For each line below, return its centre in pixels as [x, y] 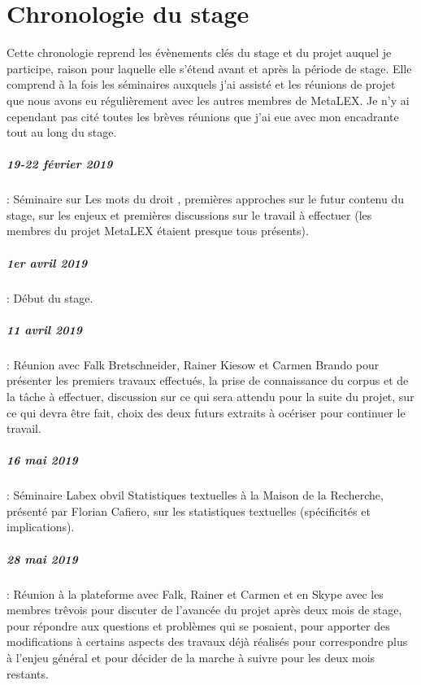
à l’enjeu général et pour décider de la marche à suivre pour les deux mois [191, 657]
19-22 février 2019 [60, 164]
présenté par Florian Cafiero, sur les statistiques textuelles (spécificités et [189, 510]
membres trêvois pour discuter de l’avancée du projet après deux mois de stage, [204, 610]
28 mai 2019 [42, 558]
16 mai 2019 [42, 460]
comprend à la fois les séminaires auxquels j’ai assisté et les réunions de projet [201, 84]
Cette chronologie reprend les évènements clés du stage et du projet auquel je [199, 52]
